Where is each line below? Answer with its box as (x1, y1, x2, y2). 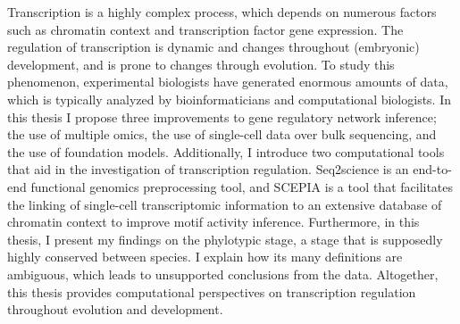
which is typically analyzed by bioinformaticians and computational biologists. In (7, 89, 452, 108)
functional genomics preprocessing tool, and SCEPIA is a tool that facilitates (30, 177, 454, 195)
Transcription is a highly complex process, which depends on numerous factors (7, 3, 437, 21)
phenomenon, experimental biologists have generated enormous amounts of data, (7, 72, 448, 91)
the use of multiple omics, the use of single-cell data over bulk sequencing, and (7, 125, 437, 144)
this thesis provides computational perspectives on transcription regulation (7, 282, 416, 301)
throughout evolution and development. (7, 300, 223, 319)
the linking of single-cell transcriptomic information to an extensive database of (7, 195, 442, 213)
